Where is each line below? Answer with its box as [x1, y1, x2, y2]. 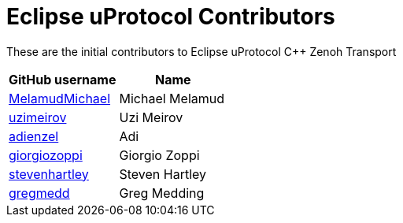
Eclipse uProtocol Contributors [6, 3, 335, 30]
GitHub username [9, 71, 116, 87]
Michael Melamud [119, 90, 225, 106]
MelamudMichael [9, 90, 111, 106]
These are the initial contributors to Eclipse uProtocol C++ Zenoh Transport [6, 44, 397, 58]
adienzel [9, 128, 59, 144]
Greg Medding [119, 184, 205, 201]
